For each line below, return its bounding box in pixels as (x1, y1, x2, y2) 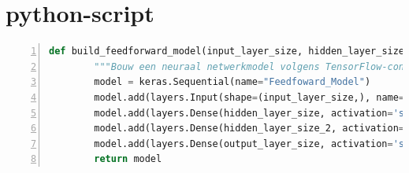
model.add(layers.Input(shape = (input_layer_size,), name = (94, 91, 405, 103)
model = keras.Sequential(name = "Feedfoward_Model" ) (94, 76, 371, 88)
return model (94, 153, 162, 165)
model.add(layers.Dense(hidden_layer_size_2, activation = (94, 123, 405, 134)
